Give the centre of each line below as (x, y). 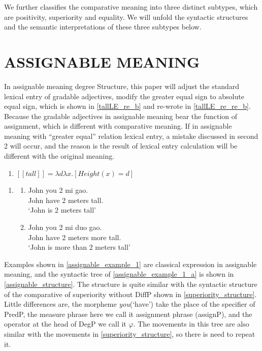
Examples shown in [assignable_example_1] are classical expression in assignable (130, 264)
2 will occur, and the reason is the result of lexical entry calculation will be (121, 146)
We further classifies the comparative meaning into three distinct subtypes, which (131, 7)
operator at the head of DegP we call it (65, 324)
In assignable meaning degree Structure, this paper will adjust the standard (122, 86)
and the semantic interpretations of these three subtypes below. (103, 27)
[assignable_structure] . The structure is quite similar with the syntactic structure (131, 284)
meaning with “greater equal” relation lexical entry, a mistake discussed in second (131, 136)
